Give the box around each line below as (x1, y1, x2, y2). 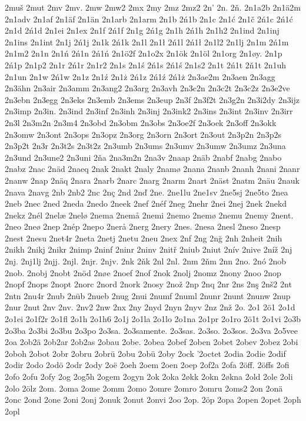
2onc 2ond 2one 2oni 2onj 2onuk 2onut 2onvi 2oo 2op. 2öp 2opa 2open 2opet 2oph (5, 393, 301, 406)
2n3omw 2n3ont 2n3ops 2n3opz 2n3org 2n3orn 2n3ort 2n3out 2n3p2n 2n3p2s (5, 128, 282, 140)
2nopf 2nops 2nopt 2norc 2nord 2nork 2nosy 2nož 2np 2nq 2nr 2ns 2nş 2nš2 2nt (5, 278, 292, 290)
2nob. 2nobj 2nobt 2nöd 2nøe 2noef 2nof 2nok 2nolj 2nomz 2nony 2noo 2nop (5, 266, 281, 279)
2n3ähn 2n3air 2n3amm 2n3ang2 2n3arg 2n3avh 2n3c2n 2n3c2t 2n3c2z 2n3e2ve (5, 82, 290, 94)
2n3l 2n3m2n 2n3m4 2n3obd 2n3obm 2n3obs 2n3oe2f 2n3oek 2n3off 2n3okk (5, 116, 277, 128)
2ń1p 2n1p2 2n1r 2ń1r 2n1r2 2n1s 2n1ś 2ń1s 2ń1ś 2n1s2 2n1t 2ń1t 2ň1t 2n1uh (5, 58, 287, 71)
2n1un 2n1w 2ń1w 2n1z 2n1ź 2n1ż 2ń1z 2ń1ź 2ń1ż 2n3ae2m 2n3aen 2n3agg (5, 70, 275, 82)
